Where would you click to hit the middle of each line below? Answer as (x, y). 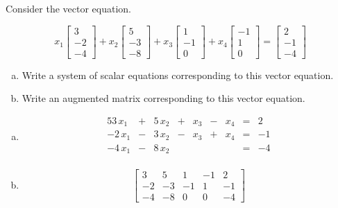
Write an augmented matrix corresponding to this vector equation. (163, 98)
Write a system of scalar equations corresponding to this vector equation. (178, 75)
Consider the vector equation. (68, 8)
